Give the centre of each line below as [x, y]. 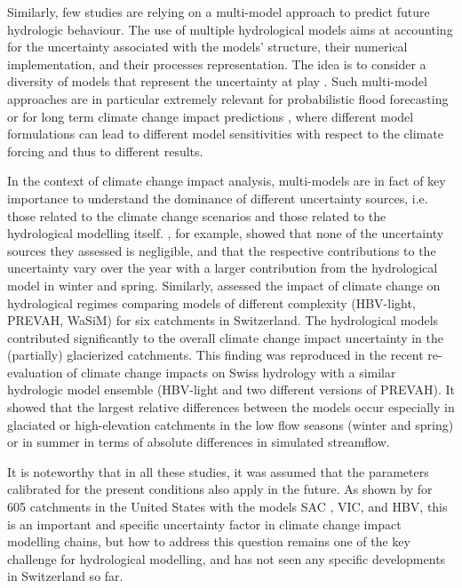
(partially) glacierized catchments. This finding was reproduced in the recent [215, 355]
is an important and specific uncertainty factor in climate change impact [204, 524]
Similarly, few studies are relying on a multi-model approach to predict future [219, 12]
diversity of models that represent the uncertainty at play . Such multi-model [217, 81]
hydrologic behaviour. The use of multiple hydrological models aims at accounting [230, 29]
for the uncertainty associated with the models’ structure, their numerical [207, 47]
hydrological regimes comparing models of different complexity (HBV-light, [211, 302]
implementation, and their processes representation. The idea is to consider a [217, 64]
